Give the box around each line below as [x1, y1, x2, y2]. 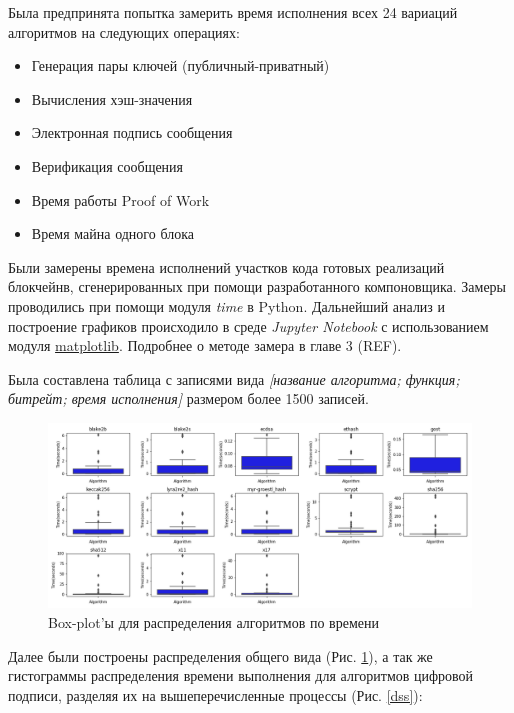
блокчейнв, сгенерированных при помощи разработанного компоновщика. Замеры [8, 276, 507, 297]
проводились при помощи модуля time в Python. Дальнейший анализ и [8, 295, 446, 316]
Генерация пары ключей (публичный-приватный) [31, 55, 330, 76]
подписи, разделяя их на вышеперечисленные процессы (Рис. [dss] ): [8, 684, 423, 705]
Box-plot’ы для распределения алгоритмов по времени [48, 612, 379, 632]
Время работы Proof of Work [31, 189, 210, 210]
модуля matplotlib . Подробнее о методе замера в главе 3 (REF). [8, 335, 402, 356]
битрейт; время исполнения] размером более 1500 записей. [8, 388, 369, 409]
